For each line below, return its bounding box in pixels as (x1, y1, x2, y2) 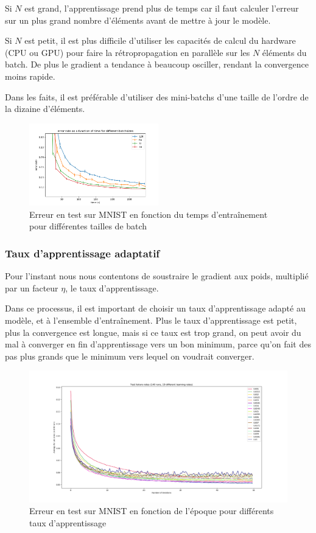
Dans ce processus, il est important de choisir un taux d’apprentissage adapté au (5, 302, 306, 315)
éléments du (262, 46, 307, 58)
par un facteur (5, 281, 58, 294)
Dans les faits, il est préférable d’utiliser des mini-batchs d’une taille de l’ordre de (5, 90, 309, 103)
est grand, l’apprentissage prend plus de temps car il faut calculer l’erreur (24, 2, 299, 14)
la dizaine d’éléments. (5, 102, 85, 115)
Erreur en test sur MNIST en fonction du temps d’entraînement (29, 207, 268, 220)
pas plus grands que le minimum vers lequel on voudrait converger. (5, 349, 255, 362)
